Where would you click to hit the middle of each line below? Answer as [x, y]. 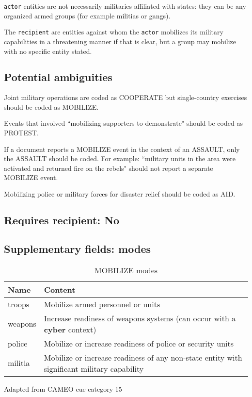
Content [60, 289]
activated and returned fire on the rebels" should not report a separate [109, 168]
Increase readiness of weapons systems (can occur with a [140, 318]
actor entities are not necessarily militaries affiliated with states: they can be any [125, 6]
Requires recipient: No [62, 220]
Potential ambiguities [58, 77]
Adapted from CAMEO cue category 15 [63, 389]
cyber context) [70, 329]
